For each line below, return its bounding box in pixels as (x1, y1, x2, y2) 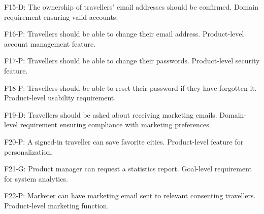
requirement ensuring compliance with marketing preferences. (20, 119, 211, 130)
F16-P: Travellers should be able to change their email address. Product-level (4, 28, 244, 39)
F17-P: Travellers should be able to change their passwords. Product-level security (4, 55, 260, 66)
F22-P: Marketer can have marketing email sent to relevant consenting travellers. (4, 190, 256, 201)
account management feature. (4, 38, 96, 49)
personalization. (4, 146, 53, 157)
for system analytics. (4, 173, 68, 184)
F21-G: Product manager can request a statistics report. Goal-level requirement (4, 163, 252, 174)
